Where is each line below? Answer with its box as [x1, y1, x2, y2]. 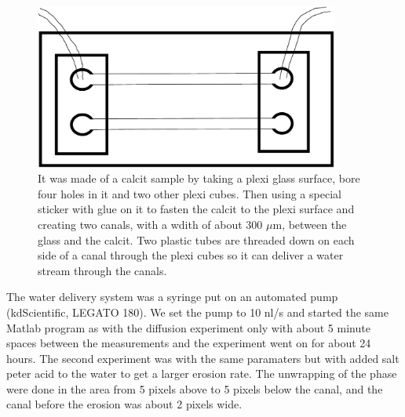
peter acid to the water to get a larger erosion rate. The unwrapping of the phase [6, 365, 397, 382]
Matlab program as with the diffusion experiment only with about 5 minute [6, 319, 370, 335]
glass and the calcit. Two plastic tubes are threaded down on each [38, 231, 355, 248]
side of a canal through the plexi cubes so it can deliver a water [38, 247, 344, 263]
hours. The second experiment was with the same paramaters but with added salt [6, 350, 400, 366]
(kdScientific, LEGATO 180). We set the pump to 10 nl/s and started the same [6, 303, 389, 320]
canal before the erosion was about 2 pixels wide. [6, 396, 243, 412]
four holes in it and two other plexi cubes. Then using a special [38, 185, 341, 201]
